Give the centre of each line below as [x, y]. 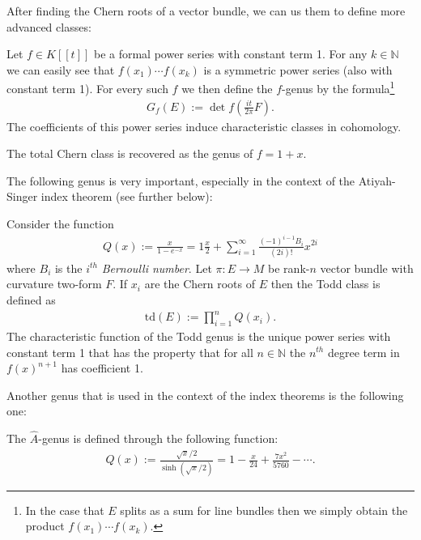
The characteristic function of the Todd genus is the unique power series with [199, 336]
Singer [22, 196]
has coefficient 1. [102, 368]
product [45, 526]
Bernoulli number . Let [157, 268]
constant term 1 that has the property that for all [130, 352]
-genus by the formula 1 [338, 87]
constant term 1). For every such [87, 89]
